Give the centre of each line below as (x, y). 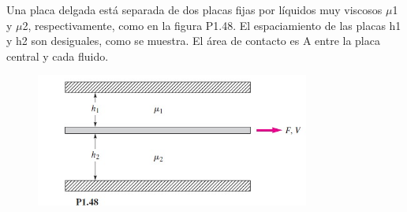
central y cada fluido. (58, 56)
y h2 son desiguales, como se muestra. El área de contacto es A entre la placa (193, 41)
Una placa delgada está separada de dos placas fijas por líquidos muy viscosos (194, 9)
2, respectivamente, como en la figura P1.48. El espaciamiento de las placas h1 (212, 25)
